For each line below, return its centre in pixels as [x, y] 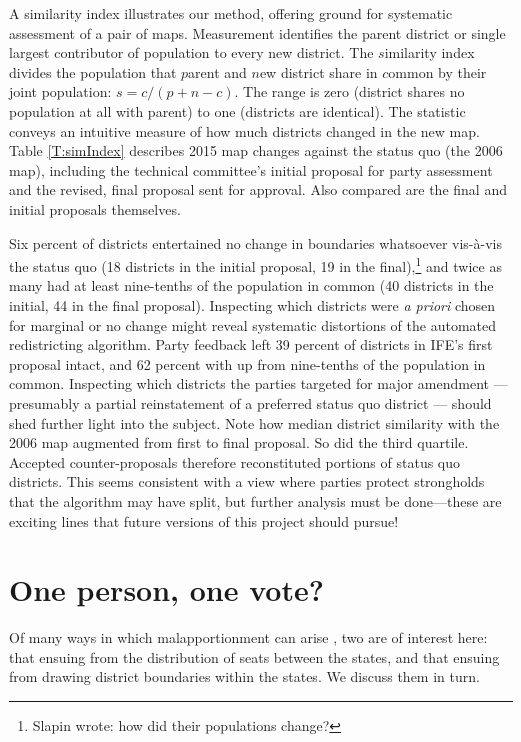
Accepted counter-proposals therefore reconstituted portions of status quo [235, 461]
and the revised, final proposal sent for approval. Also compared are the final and [258, 189]
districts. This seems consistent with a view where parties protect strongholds [247, 481]
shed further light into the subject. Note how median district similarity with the [254, 422]
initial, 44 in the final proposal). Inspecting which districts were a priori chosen [252, 304]
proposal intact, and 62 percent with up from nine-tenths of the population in [247, 363]
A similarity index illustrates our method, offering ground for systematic [231, 13]
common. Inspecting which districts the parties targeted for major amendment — [258, 383]
